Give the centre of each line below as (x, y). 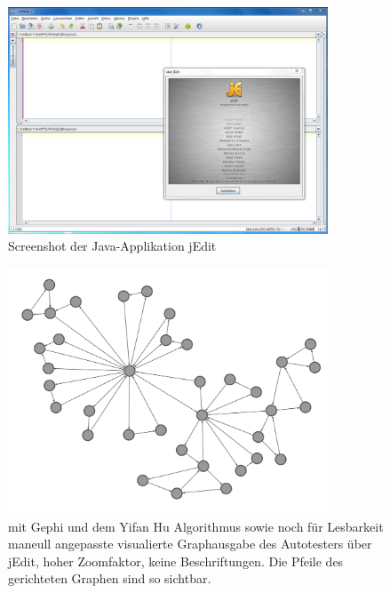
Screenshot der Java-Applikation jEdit (112, 246)
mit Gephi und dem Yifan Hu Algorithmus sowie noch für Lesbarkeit (196, 526)
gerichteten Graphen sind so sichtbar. (110, 578)
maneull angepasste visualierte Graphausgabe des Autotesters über (190, 544)
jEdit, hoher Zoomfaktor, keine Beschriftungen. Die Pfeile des (176, 561)
